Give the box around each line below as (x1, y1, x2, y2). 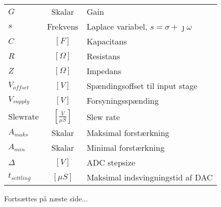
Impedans (86, 65, 122, 77)
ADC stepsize (86, 156, 135, 168)
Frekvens (47, 20, 78, 32)
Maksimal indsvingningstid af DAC (86, 171, 213, 183)
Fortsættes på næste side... (4, 193, 88, 203)
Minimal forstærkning (86, 142, 165, 153)
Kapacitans (86, 35, 127, 47)
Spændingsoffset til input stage (86, 80, 197, 91)
